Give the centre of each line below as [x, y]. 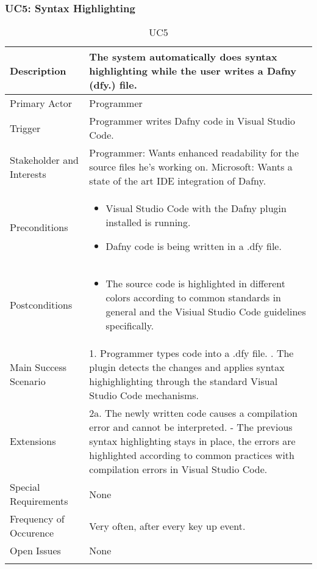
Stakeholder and [44, 160]
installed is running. [148, 222]
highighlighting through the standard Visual [183, 381]
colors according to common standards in [194, 298]
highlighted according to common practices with [192, 455]
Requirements [39, 501]
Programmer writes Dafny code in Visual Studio [192, 121]
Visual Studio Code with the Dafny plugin [196, 208]
